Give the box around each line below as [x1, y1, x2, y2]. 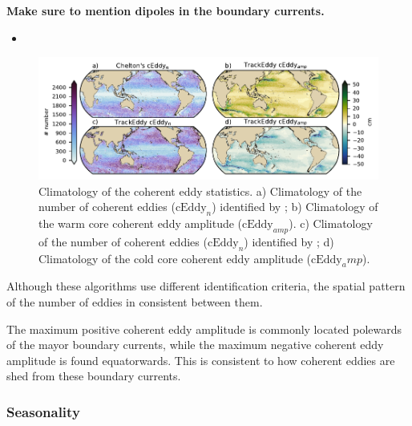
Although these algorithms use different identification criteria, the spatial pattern [6, 278, 406, 294]
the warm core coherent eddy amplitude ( [38, 215, 243, 232]
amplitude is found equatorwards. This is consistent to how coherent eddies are [6, 351, 395, 368]
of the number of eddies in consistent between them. [6, 294, 263, 310]
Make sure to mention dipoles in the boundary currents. [6, 2, 325, 18]
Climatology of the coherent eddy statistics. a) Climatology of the [38, 182, 362, 199]
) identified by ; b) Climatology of [212, 198, 378, 215]
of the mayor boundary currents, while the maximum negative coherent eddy [6, 336, 384, 353]
